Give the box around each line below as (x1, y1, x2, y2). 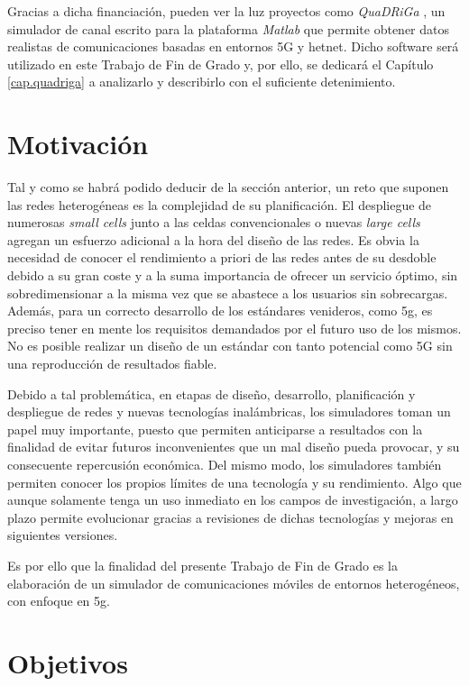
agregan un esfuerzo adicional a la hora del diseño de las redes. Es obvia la (7, 230, 419, 249)
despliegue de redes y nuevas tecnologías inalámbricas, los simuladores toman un (7, 402, 451, 421)
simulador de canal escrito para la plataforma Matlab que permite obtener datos (7, 19, 450, 38)
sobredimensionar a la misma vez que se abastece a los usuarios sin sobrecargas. (7, 283, 448, 302)
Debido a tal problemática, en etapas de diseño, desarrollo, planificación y (7, 384, 416, 403)
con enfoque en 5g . (7, 591, 110, 610)
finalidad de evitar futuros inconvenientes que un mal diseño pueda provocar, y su (7, 437, 460, 456)
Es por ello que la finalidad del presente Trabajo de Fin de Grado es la (7, 555, 398, 574)
